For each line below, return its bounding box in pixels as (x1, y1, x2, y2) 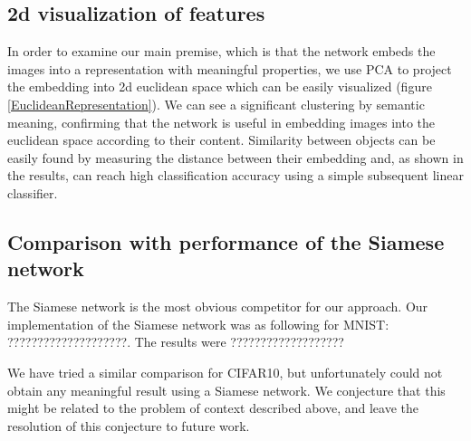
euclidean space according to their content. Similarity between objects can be (7, 130, 436, 149)
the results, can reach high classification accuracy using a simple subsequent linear (7, 166, 464, 185)
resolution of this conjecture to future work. (7, 416, 250, 435)
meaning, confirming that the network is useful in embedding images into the (7, 112, 436, 131)
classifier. (7, 183, 58, 202)
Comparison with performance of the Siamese (7, 227, 445, 255)
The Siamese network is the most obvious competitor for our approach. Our (7, 297, 428, 316)
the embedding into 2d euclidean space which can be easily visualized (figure (7, 77, 432, 96)
